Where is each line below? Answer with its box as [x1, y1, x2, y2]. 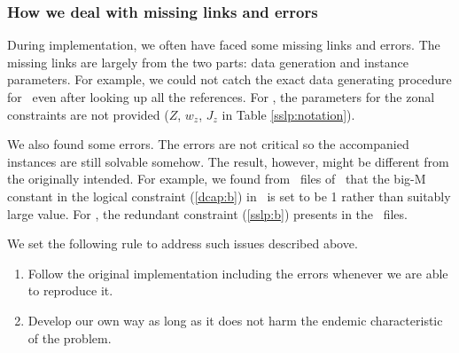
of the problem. [27, 328, 112, 347]
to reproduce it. [27, 281, 113, 300]
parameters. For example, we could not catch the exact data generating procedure [7, 70, 452, 89]
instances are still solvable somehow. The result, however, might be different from [7, 152, 449, 170]
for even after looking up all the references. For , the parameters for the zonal [7, 88, 435, 106]
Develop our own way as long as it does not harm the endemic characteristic [27, 310, 443, 329]
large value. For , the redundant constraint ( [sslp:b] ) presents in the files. [7, 204, 408, 223]
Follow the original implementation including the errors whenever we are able [27, 263, 448, 282]
